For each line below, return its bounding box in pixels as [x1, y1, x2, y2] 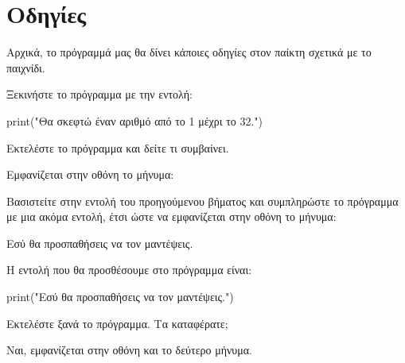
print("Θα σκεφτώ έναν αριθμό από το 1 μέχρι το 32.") [6, 112, 263, 129]
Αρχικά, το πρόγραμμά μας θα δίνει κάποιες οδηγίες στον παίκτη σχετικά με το [6, 44, 372, 60]
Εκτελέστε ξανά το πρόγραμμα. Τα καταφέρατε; [6, 315, 228, 331]
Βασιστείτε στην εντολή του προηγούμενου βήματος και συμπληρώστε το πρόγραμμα [6, 192, 399, 209]
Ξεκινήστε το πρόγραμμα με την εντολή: [6, 86, 193, 102]
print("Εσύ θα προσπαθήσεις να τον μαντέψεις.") [6, 288, 234, 305]
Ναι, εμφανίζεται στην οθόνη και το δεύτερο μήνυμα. [6, 342, 252, 358]
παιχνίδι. [6, 59, 45, 75]
